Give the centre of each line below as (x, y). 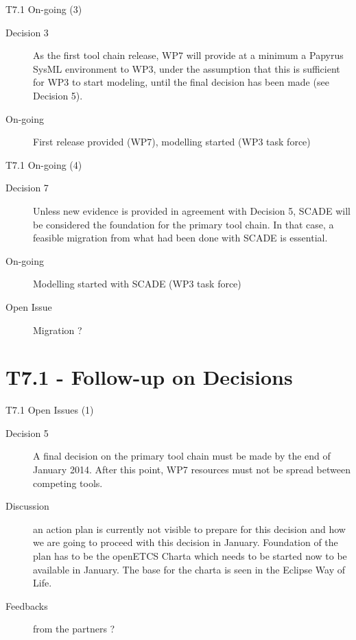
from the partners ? (74, 629)
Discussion (27, 506)
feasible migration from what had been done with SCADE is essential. (180, 238)
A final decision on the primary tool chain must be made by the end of (182, 456)
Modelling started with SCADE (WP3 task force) (137, 284)
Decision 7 (27, 188)
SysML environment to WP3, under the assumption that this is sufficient (187, 68)
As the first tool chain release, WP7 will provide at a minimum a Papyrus (188, 55)
